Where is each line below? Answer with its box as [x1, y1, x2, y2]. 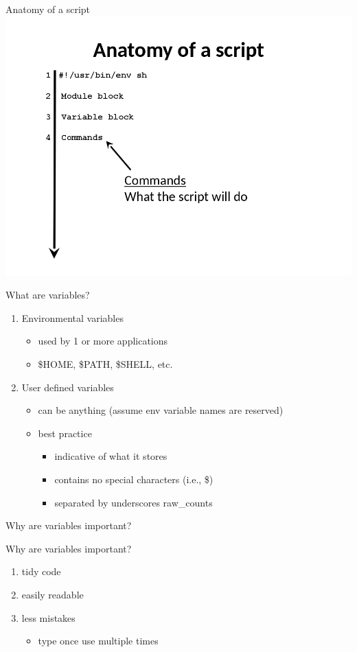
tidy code [21, 564, 61, 579]
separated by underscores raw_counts [54, 495, 213, 509]
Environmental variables [21, 310, 124, 325]
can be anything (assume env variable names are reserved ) [38, 403, 284, 417]
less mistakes [21, 610, 76, 625]
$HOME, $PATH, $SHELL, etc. [38, 356, 173, 371]
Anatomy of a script [5, 2, 91, 16]
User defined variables [21, 380, 114, 394]
